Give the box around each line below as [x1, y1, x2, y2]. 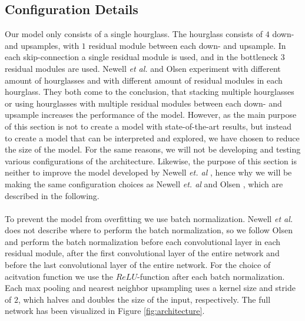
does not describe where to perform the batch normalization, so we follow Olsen [5, 224, 293, 236]
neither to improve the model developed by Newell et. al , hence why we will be [5, 166, 292, 178]
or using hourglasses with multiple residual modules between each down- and [5, 97, 282, 109]
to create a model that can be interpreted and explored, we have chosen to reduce [5, 131, 300, 144]
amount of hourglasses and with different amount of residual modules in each [5, 74, 283, 86]
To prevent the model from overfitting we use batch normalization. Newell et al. [5, 212, 293, 224]
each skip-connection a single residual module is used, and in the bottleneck [5, 51, 278, 63]
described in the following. [5, 189, 100, 201]
